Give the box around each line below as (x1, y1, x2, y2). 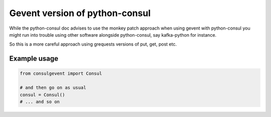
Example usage (9, 54, 59, 63)
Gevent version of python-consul (9, 8, 151, 19)
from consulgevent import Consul (20, 71, 102, 76)
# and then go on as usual (20, 85, 86, 90)
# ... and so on (20, 98, 60, 104)
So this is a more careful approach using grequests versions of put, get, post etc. (9, 41, 177, 47)
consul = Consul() (20, 92, 65, 97)
